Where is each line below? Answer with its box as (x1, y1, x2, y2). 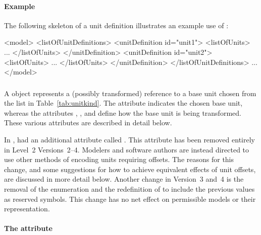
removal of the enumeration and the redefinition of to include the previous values (4, 184, 255, 194)
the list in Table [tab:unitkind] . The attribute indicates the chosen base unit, (4, 98, 243, 108)
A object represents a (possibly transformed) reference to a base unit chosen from (4, 88, 256, 98)
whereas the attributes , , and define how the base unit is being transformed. (4, 107, 241, 118)
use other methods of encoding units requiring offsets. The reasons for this (4, 154, 234, 165)
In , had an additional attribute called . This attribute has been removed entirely (4, 134, 255, 145)
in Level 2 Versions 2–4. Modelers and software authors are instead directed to (4, 144, 249, 154)
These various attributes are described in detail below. (4, 117, 172, 128)
